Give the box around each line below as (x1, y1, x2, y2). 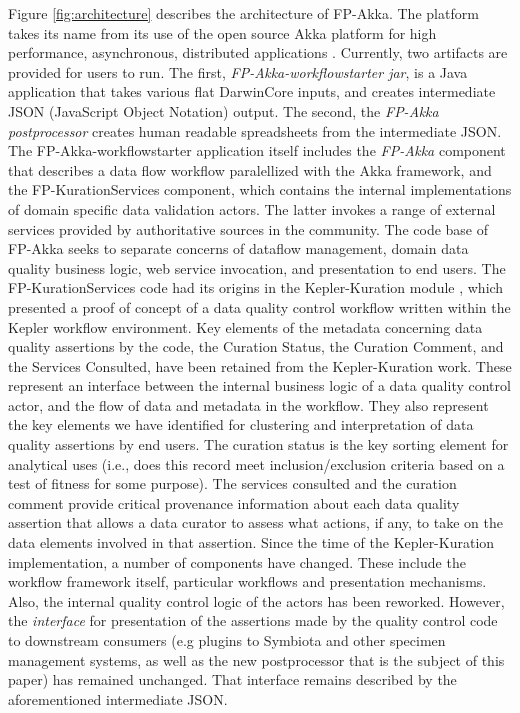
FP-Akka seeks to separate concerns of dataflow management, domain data (8, 238, 469, 259)
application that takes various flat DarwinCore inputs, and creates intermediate (8, 81, 496, 102)
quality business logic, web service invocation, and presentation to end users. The (8, 257, 506, 278)
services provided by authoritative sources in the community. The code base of (8, 218, 489, 239)
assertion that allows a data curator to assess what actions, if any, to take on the (8, 512, 503, 533)
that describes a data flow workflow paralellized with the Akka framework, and (8, 159, 492, 180)
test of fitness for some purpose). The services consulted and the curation (8, 473, 457, 494)
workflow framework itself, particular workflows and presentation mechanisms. (8, 571, 487, 592)
